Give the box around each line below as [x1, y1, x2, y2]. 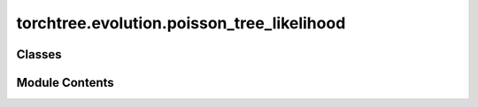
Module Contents [16, 75, 114, 90]
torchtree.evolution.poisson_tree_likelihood [16, 13, 346, 33]
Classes [16, 47, 62, 62]
